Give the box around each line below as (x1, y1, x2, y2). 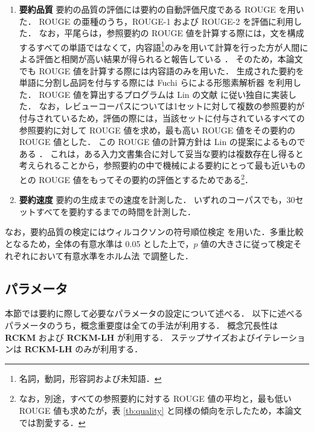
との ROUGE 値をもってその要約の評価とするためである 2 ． (19, 171, 253, 185)
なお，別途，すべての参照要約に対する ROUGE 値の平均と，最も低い (19, 392, 292, 405)
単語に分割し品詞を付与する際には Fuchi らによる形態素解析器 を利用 (19, 76, 293, 89)
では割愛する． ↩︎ (19, 416, 86, 428)
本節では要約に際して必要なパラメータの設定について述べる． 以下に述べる (5, 307, 303, 320)
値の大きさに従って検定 (200, 237, 293, 250)
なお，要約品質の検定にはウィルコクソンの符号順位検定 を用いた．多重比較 (5, 225, 304, 238)
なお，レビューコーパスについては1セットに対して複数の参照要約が (39, 100, 305, 112)
